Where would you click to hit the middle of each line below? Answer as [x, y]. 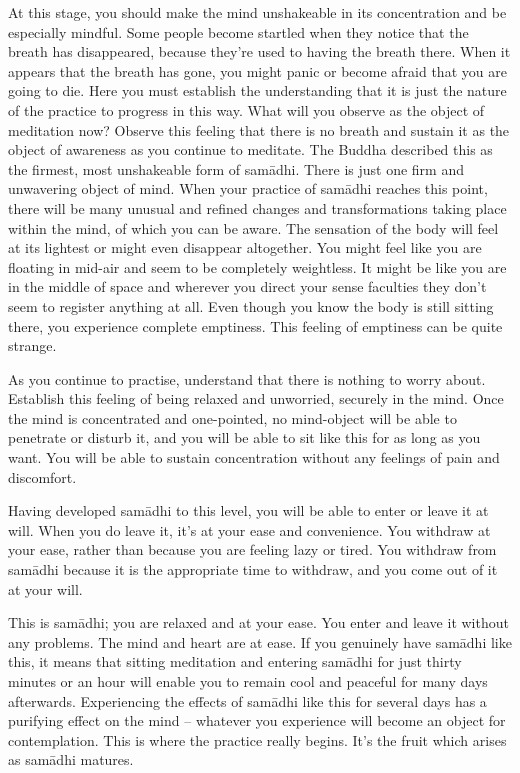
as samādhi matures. [71, 759]
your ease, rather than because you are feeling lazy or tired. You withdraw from [252, 549]
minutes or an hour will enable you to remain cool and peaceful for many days [248, 681]
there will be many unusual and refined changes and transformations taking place [257, 207]
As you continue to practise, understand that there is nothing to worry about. [247, 378]
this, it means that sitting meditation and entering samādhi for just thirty [235, 661]
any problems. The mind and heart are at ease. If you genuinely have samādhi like [260, 641]
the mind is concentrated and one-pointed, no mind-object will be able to [232, 417]
